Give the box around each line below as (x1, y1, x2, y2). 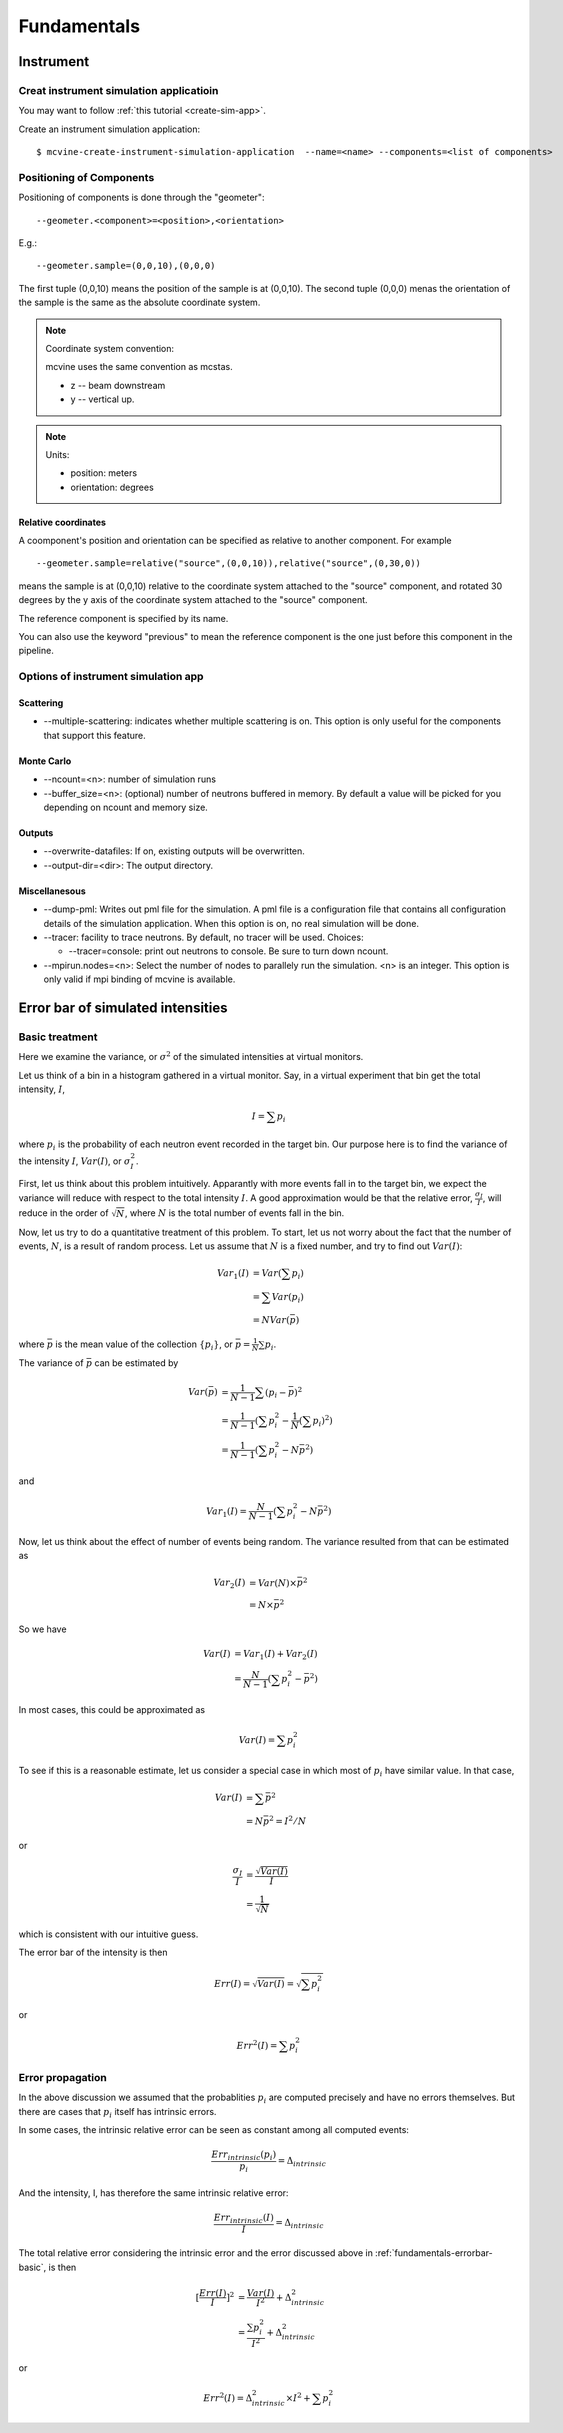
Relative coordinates (18, 516, 107, 528)
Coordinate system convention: (45, 342, 175, 354)
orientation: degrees (70, 481, 154, 493)
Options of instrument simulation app (18, 670, 204, 684)
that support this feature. (43, 729, 147, 741)
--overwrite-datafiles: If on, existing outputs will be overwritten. (43, 845, 305, 857)
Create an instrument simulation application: (18, 123, 201, 135)
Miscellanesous (18, 885, 87, 897)
